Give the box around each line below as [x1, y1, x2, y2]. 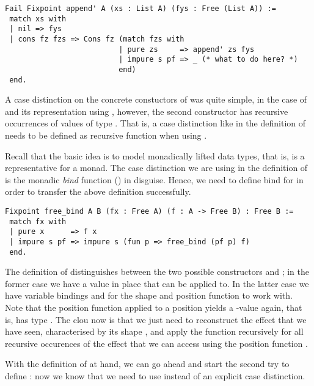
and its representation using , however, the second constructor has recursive [5, 104, 288, 117]
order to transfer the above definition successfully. [5, 185, 191, 198]
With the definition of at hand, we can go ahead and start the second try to [5, 357, 290, 370]
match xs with [9, 14, 67, 23]
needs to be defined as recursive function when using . [5, 129, 207, 142]
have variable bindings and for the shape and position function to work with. [5, 289, 293, 302]
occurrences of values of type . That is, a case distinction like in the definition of [5, 117, 305, 129]
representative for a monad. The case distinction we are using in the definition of [5, 161, 308, 174]
